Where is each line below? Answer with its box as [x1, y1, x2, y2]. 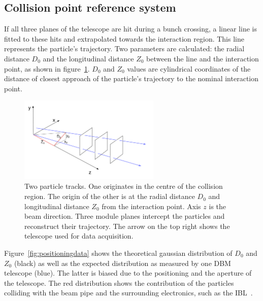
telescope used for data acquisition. [24, 230, 134, 241]
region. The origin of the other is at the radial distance [24, 191, 195, 202]
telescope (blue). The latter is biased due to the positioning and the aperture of [4, 267, 252, 278]
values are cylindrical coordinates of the [127, 63, 251, 74]
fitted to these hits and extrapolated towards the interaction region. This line [4, 33, 244, 44]
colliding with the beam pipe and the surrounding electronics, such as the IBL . [4, 287, 253, 298]
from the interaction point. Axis [102, 200, 201, 211]
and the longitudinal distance [43, 53, 134, 63]
